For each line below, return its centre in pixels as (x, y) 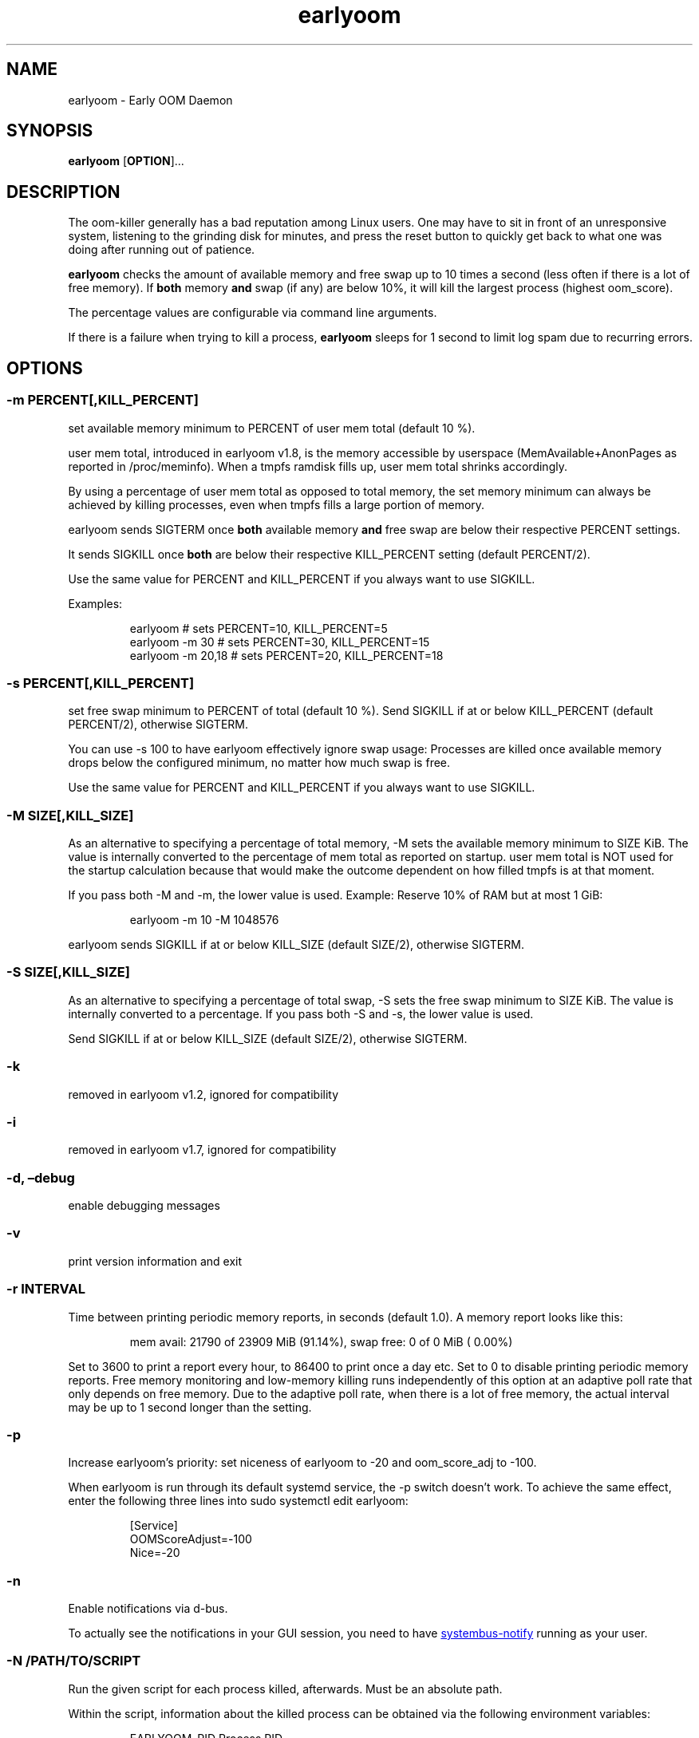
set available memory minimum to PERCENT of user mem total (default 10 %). (272, 428)
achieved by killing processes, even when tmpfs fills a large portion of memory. (276, 504)
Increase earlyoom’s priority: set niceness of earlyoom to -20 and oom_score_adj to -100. (302, 1463)
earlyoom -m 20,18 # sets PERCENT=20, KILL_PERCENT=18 (286, 655)
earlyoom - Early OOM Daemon (150, 100)
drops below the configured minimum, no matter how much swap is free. (259, 763)
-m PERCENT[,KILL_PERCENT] (103, 400)
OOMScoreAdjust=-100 (191, 1539)
